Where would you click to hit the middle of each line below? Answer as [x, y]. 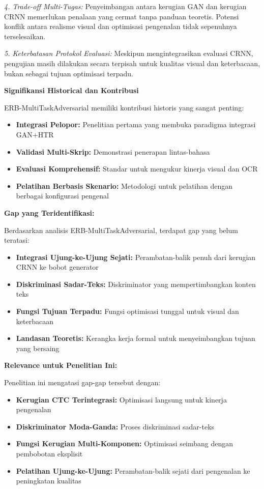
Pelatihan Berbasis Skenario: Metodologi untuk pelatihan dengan [124, 185]
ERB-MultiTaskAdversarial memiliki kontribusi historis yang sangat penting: [124, 107]
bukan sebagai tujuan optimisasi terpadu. [69, 73]
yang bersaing [38, 348]
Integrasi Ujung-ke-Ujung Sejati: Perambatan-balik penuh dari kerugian [136, 257]
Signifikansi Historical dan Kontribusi [71, 90]
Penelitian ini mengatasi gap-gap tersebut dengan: [82, 382]
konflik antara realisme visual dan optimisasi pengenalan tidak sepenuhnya [121, 26]
